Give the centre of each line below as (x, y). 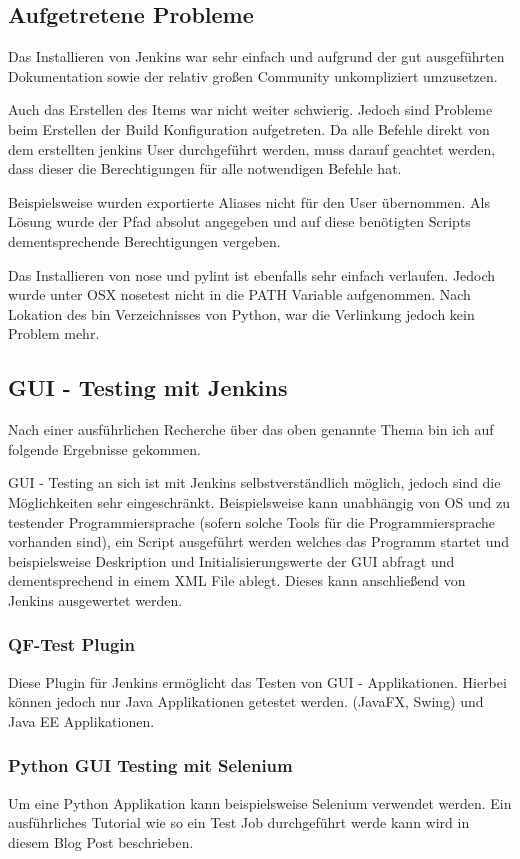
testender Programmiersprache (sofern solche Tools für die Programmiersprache (251, 521)
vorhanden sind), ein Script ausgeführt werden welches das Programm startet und (258, 541)
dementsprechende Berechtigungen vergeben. (144, 240)
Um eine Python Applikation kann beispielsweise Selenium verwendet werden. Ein (260, 802)
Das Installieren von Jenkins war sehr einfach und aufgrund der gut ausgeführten (256, 56)
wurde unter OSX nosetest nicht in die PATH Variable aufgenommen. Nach (239, 294)
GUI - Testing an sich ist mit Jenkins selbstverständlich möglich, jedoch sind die (254, 482)
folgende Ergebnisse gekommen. (104, 448)
